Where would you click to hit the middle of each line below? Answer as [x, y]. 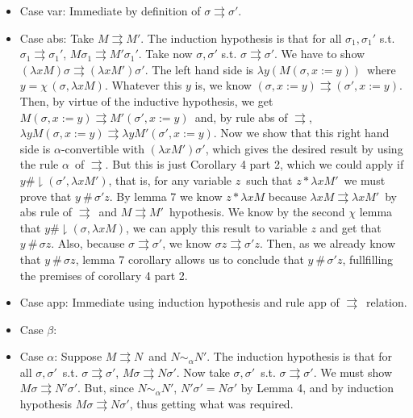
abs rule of [46, 212]
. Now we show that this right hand [301, 133]
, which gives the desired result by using [304, 148]
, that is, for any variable [170, 180]
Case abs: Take [57, 38]
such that [269, 180]
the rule [39, 164]
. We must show [353, 372]
